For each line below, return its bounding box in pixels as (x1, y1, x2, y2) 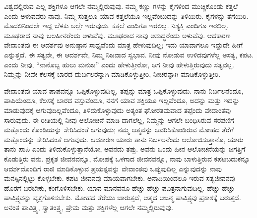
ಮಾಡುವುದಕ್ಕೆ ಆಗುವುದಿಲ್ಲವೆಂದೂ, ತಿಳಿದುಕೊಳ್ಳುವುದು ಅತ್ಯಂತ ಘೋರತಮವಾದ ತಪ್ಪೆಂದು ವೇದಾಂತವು (4, 105, 231, 115)
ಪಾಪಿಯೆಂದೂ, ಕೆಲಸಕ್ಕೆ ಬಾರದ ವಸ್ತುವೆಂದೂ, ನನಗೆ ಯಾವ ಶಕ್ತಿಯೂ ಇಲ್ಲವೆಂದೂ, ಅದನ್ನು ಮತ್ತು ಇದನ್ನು (4, 95, 240, 106)
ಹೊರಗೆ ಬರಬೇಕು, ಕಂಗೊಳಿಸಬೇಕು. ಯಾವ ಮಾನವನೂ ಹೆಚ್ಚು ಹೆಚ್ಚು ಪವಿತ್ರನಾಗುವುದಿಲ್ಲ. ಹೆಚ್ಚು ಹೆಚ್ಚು (4, 182, 235, 193)
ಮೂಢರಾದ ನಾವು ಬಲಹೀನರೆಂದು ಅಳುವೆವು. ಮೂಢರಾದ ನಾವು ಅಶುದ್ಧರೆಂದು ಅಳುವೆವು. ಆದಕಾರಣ (4, 30, 231, 40)
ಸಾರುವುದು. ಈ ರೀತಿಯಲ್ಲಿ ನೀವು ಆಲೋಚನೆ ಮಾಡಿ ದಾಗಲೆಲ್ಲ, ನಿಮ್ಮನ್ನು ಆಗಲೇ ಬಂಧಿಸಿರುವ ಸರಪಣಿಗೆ (4, 114, 235, 125)
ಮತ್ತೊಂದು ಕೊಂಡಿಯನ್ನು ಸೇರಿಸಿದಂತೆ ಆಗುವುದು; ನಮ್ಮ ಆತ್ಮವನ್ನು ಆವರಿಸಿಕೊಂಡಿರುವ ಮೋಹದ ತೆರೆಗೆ (4, 124, 234, 135)
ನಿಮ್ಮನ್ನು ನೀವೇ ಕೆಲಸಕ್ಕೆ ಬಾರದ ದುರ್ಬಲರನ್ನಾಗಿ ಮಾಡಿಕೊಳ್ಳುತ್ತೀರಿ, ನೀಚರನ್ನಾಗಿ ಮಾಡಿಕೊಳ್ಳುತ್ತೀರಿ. (4, 69, 221, 79)
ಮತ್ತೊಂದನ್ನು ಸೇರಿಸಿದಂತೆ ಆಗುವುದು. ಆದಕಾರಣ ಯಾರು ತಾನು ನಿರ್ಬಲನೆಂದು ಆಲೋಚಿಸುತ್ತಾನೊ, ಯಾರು (4, 134, 244, 144)
